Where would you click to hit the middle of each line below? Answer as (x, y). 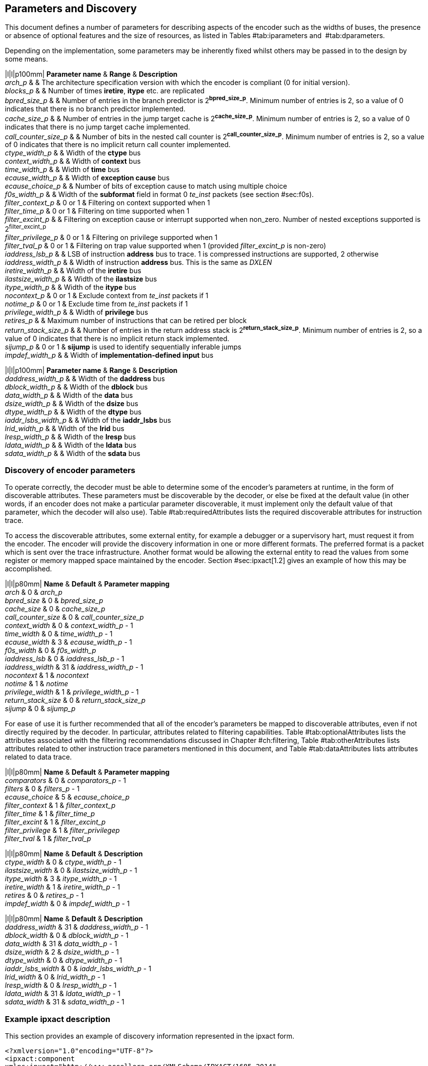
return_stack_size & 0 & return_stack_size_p (75, 700)
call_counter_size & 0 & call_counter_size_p (74, 617)
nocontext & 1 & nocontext (47, 675)
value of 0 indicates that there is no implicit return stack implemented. (117, 338)
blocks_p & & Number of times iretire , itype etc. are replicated (105, 91)
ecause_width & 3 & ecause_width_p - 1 (69, 642)
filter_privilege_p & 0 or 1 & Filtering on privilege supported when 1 (111, 238)
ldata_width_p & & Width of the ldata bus (71, 445)
